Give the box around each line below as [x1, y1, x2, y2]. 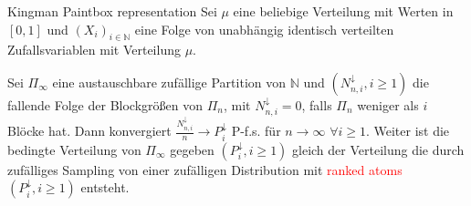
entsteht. [80, 178, 130, 197]
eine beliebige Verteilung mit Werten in [233, 2, 454, 20]
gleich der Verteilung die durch [292, 139, 465, 159]
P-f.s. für [231, 121, 281, 140]
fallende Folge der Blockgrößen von [7, 95, 203, 114]
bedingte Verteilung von [7, 139, 141, 159]
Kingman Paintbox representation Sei [7, 2, 217, 20]
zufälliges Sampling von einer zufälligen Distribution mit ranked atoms [7, 160, 403, 179]
